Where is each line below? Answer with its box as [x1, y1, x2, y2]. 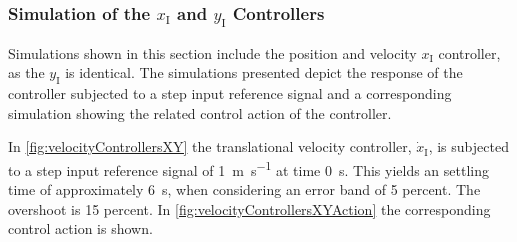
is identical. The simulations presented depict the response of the [65, 62, 463, 83]
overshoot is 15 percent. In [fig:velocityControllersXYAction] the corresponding [8, 198, 491, 219]
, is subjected [428, 136, 509, 157]
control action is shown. [8, 218, 153, 239]
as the [8, 62, 45, 83]
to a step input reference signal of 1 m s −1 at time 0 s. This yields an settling [8, 156, 489, 180]
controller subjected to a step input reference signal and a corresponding [8, 82, 452, 103]
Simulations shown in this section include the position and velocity [8, 42, 417, 63]
